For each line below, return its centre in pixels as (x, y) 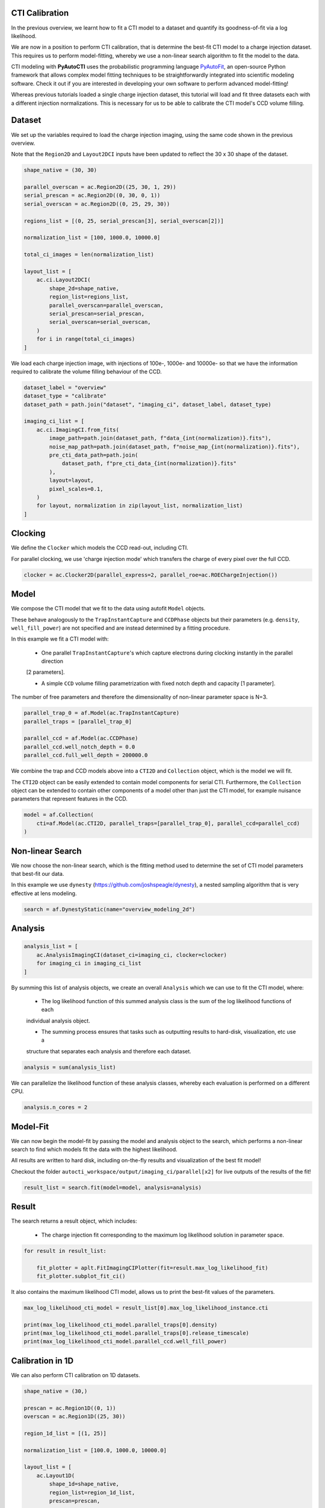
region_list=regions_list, (89, 297)
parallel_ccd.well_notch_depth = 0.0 (79, 747)
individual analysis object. (58, 1021)
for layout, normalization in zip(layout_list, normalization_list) (140, 506)
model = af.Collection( (59, 815)
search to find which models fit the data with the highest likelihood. (94, 1150)
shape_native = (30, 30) (60, 170)
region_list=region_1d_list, (92, 1492)
